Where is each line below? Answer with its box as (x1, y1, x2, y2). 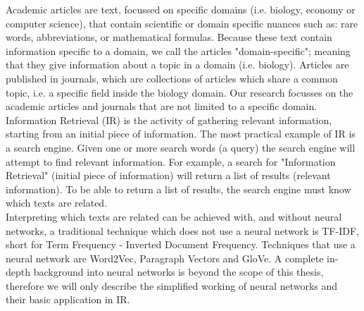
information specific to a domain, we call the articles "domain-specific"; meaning (6, 43, 351, 58)
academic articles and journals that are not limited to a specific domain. (6, 99, 318, 114)
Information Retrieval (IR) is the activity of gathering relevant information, (6, 112, 332, 127)
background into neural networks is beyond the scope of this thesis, (33, 264, 324, 279)
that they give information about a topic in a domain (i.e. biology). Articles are (6, 57, 349, 72)
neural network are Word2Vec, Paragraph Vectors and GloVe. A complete (6, 250, 324, 265)
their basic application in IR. (6, 292, 130, 307)
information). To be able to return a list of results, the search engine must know (6, 181, 351, 196)
